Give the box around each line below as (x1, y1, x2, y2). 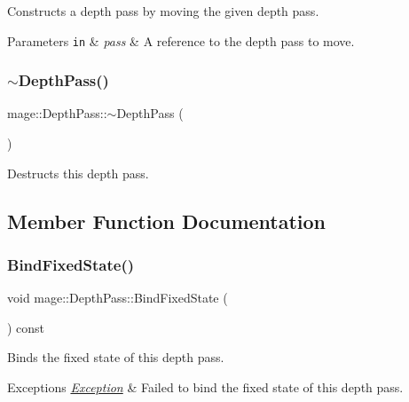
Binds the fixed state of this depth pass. (7, 348, 224, 367)
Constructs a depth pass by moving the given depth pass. (7, 2, 319, 20)
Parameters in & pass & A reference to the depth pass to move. (7, 31, 355, 50)
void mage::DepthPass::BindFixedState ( (7, 288, 228, 307)
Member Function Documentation (7, 207, 326, 234)
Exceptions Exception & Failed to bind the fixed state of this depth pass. (7, 378, 404, 397)
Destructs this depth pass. (7, 163, 149, 182)
